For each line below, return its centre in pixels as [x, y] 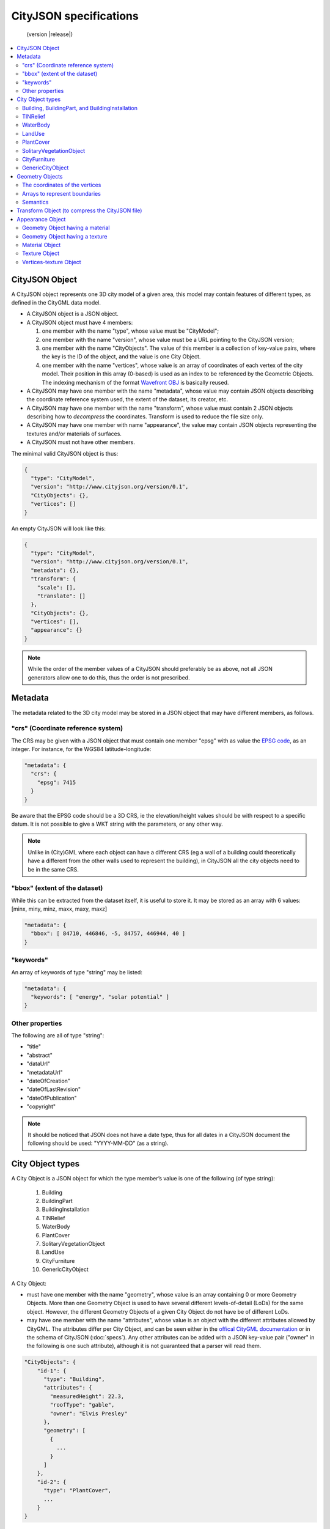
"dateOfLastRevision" [53, 1089]
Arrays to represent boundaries [61, 193]
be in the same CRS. [53, 869]
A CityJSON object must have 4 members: [80, 322]
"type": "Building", [74, 1379]
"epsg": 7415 [57, 782]
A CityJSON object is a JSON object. [73, 314]
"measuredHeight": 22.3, [87, 1396]
